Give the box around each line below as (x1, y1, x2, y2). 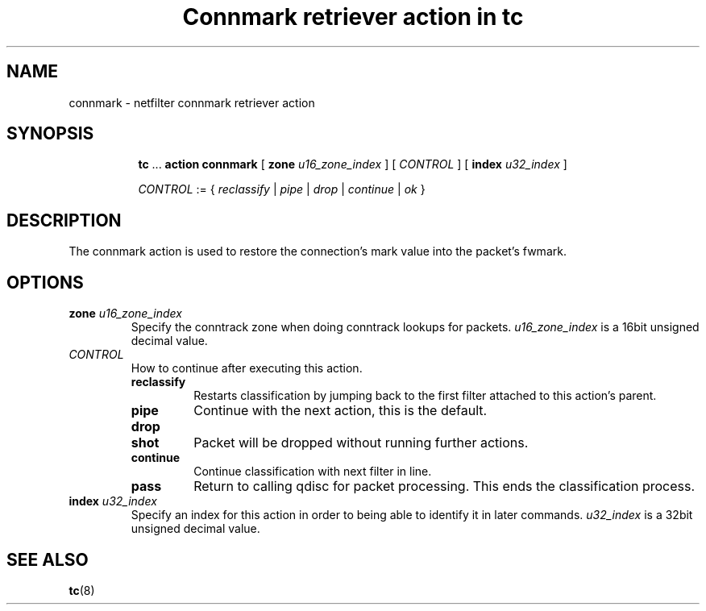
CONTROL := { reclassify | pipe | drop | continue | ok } (138, 182, 426, 197)
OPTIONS (6, 272, 84, 293)
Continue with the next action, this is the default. (193, 402, 488, 419)
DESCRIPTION (6, 210, 122, 231)
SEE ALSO (6, 549, 89, 570)
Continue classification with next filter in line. (193, 464, 432, 479)
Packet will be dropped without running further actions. (193, 434, 529, 451)
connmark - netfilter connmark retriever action (69, 95, 315, 110)
